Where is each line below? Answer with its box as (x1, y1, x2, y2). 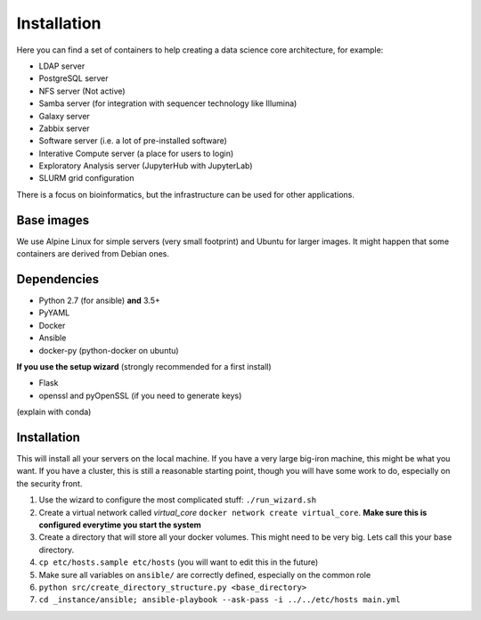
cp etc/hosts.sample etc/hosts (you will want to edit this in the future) (38, 557, 319, 567)
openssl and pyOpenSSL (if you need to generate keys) (38, 390, 242, 401)
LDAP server (38, 61, 86, 71)
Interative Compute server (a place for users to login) (38, 148, 234, 159)
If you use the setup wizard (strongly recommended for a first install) (16, 362, 272, 371)
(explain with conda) (16, 406, 92, 418)
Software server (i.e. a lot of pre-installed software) (38, 135, 227, 146)
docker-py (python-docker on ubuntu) (38, 345, 179, 355)
